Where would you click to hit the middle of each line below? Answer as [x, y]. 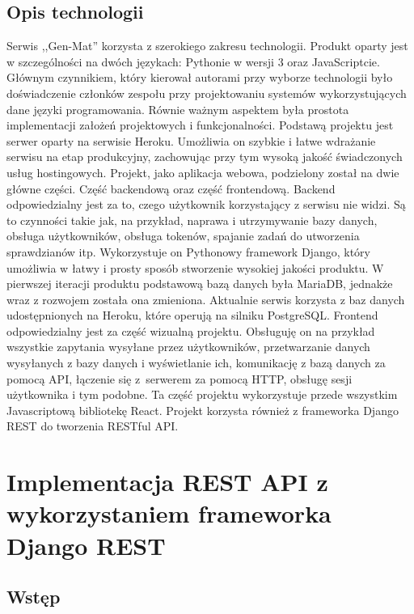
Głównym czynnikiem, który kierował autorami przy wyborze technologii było [200, 77]
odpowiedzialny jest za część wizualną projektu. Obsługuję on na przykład [191, 330]
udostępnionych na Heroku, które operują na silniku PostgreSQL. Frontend [192, 315]
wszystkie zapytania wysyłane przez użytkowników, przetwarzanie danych [188, 347]
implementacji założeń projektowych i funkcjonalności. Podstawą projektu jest [200, 125]
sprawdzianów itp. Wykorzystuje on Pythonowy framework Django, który [188, 251]
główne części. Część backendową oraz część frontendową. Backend [171, 188]
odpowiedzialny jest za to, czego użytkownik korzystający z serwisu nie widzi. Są [206, 204]
